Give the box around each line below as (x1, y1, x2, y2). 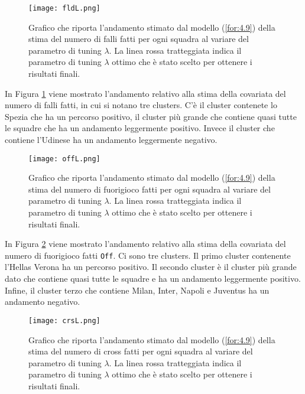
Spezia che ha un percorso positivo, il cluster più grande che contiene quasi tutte (5, 110, 297, 122)
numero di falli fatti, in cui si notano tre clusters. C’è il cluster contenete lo (5, 99, 277, 111)
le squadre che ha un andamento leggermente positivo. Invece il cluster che (5, 122, 275, 134)
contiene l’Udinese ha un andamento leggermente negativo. (5, 133, 218, 145)
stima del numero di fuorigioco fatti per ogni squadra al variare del (28, 183, 271, 195)
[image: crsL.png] (28, 316, 100, 325)
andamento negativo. (5, 295, 80, 308)
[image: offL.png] (28, 154, 100, 163)
